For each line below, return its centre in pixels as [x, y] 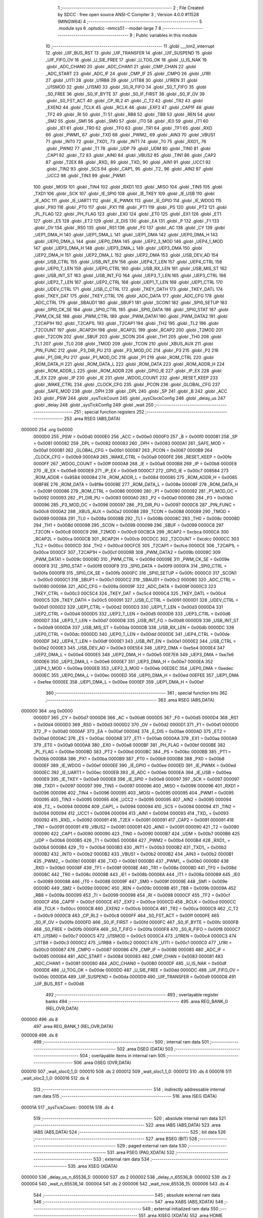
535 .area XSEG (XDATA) [93, 1166]
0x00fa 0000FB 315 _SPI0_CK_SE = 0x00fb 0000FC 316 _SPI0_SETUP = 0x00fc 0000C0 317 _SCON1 [135, 573]
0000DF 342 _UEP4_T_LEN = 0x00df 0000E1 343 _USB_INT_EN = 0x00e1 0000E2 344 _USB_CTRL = [135, 641]
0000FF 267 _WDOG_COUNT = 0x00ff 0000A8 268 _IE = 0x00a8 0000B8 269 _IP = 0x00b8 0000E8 [135, 464]
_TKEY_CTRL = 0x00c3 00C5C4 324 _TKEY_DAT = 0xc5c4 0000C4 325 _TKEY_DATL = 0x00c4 [130, 593]
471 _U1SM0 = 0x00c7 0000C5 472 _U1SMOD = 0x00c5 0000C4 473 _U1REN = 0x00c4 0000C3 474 [135, 936]
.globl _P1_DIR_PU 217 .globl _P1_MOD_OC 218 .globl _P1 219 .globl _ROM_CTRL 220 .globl [123, 357]
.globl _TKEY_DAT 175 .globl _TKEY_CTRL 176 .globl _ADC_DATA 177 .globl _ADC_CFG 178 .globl [129, 296]
